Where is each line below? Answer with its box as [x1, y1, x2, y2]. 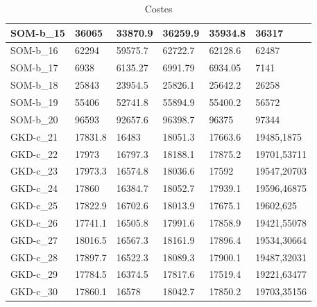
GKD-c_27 [10, 232, 58, 247]
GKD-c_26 [10, 215, 58, 229]
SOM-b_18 [10, 78, 58, 92]
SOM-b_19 [10, 94, 58, 109]
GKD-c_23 [10, 164, 58, 178]
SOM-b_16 [10, 43, 58, 58]
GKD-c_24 [10, 181, 58, 195]
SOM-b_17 [10, 60, 58, 75]
